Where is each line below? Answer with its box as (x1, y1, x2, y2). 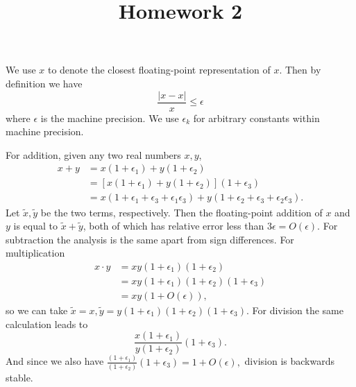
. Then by (279, 62, 321, 77)
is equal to (13, 218, 58, 233)
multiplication (6, 246, 65, 260)
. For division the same (246, 302, 344, 317)
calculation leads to (6, 316, 88, 331)
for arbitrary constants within (193, 110, 320, 125)
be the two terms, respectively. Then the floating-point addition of (40, 205, 323, 219)
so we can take (6, 302, 68, 317)
